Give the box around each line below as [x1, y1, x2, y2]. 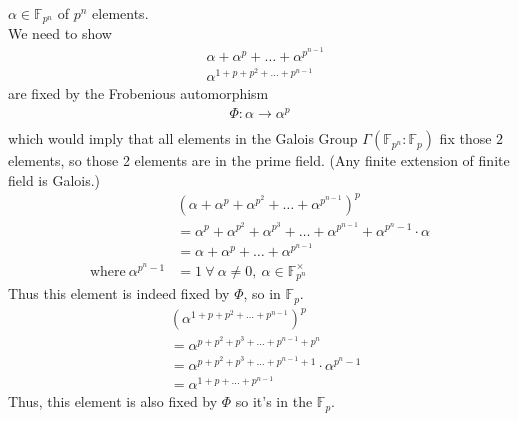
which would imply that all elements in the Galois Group [8, 128, 358, 149]
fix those [439, 128, 492, 149]
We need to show [8, 23, 112, 44]
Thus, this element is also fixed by [8, 391, 218, 412]
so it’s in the [235, 391, 313, 412]
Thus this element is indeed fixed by [8, 283, 230, 304]
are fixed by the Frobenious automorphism [8, 83, 269, 104]
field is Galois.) [8, 169, 101, 190]
